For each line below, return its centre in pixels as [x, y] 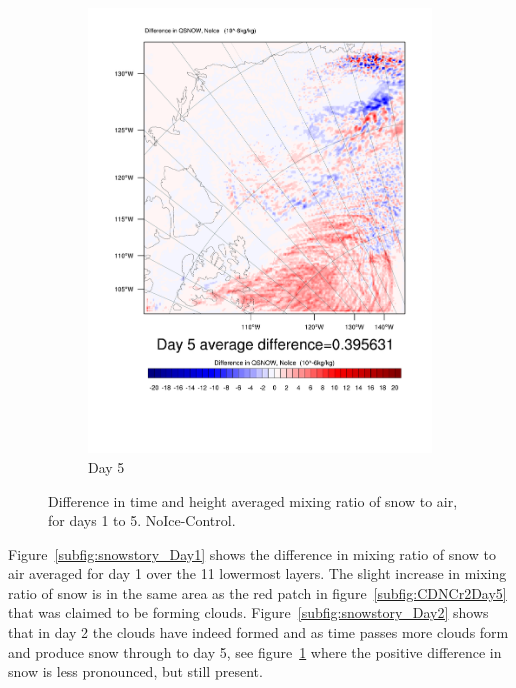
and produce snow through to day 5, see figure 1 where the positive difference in [255, 651]
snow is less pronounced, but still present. [135, 671]
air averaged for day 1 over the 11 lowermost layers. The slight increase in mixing [257, 573]
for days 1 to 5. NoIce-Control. [142, 520]
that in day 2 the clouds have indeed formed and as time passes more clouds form [258, 632]
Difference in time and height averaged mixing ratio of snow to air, [253, 500]
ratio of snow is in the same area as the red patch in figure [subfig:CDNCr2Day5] [257, 592]
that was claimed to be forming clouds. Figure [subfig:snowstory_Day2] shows [248, 612]
